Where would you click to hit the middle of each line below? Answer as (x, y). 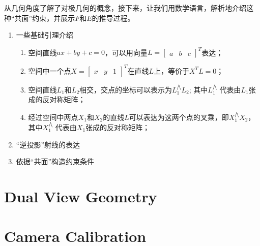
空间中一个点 (50, 70)
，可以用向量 (126, 52)
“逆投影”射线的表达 (48, 144)
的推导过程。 (113, 18)
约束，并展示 (54, 18)
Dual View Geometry (81, 196)
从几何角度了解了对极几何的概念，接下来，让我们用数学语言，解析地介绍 (125, 8)
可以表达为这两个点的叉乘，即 (179, 117)
